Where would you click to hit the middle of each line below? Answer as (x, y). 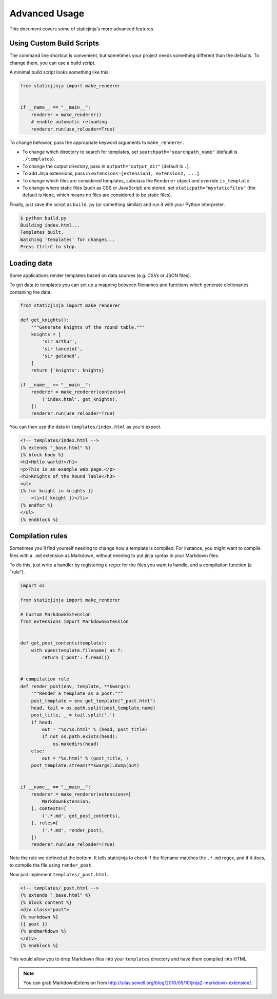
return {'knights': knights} (68, 370)
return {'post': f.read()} (76, 658)
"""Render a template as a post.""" (77, 693)
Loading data (31, 263)
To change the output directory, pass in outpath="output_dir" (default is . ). (106, 166)
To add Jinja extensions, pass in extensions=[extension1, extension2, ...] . (112, 173)
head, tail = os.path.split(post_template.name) (93, 708)
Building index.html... (50, 225)
